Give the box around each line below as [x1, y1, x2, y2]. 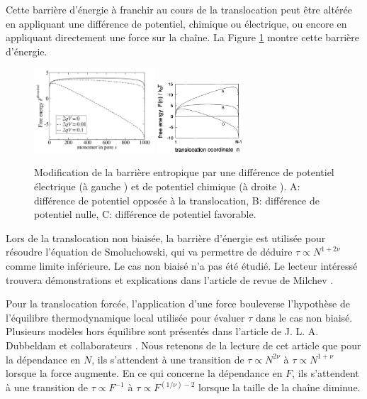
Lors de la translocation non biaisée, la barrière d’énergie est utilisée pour [6, 230, 326, 245]
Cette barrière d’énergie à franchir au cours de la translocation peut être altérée [6, 2, 352, 16]
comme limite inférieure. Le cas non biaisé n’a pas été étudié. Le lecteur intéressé [6, 258, 358, 273]
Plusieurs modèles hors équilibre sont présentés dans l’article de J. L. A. [6, 324, 319, 339]
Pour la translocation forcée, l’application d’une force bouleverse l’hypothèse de [6, 296, 350, 311]
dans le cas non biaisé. [255, 310, 353, 324]
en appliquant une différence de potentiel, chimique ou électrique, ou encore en [6, 16, 347, 31]
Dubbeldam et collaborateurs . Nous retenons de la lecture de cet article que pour [6, 337, 361, 352]
